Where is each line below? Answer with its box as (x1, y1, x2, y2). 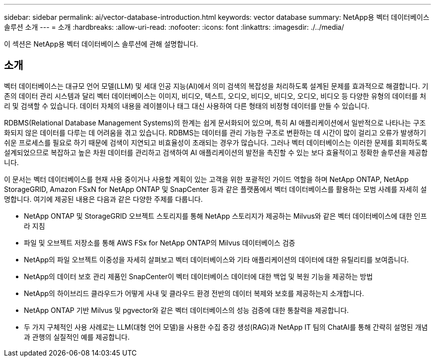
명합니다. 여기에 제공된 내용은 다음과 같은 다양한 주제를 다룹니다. (4, 194, 203, 203)
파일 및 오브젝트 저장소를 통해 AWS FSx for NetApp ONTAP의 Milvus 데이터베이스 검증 (24, 238, 295, 247)
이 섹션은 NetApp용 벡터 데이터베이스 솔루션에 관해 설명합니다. (4, 40, 198, 48)
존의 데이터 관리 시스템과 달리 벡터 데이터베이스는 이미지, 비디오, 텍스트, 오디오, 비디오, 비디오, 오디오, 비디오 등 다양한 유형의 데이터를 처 (4, 91, 427, 100)
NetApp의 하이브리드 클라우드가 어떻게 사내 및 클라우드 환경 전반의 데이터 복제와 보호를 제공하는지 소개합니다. (24, 289, 364, 298)
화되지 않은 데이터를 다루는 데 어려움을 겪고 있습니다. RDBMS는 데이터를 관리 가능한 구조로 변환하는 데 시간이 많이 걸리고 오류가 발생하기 (4, 128, 427, 137)
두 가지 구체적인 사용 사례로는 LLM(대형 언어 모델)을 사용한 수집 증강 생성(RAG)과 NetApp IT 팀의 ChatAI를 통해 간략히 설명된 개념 (24, 322, 428, 331)
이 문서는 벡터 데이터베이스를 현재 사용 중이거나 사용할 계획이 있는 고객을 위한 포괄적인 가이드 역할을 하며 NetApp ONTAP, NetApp (4, 175, 409, 183)
